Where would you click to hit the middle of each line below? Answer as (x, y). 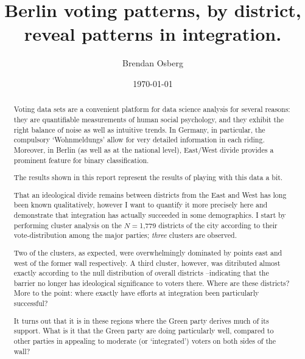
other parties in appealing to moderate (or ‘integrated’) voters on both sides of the (145, 340)
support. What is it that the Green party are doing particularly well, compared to (144, 331)
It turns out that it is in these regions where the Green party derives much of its (141, 320)
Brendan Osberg (153, 63)
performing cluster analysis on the (68, 225)
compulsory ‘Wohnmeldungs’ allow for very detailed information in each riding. (139, 140)
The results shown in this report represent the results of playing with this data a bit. (148, 177)
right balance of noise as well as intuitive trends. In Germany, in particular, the (139, 129)
